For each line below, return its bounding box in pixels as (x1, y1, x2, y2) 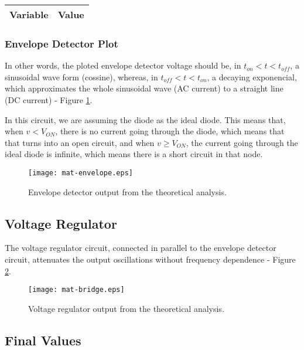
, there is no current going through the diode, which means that (55, 125, 285, 137)
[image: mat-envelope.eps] (28, 168, 133, 177)
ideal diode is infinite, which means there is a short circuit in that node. (5, 148, 263, 160)
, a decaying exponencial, (207, 70, 297, 83)
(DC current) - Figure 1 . (5, 94, 93, 106)
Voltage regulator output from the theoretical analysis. (28, 302, 224, 314)
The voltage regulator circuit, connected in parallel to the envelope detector (5, 242, 276, 254)
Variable (9, 8, 49, 21)
